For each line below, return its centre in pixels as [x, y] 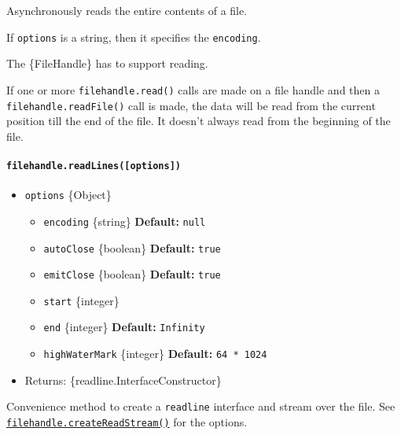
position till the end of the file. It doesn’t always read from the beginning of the [199, 121]
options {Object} [68, 195]
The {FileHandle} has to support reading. [107, 63]
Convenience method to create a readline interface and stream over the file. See [201, 406]
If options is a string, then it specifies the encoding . [134, 37]
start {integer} [81, 300]
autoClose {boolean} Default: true [132, 247]
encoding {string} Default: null [125, 221]
